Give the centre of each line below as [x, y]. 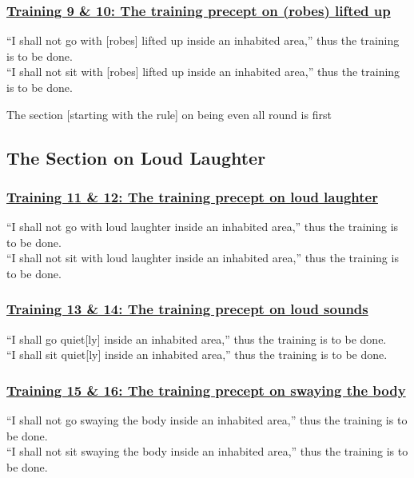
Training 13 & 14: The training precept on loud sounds [187, 309]
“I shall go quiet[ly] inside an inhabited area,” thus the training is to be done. [197, 339]
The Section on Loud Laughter [136, 157]
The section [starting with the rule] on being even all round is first [169, 114]
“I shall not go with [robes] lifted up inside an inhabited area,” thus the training [203, 40]
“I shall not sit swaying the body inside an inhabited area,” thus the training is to [207, 451]
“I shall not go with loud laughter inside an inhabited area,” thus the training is [203, 227]
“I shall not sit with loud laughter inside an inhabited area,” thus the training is [203, 258]
